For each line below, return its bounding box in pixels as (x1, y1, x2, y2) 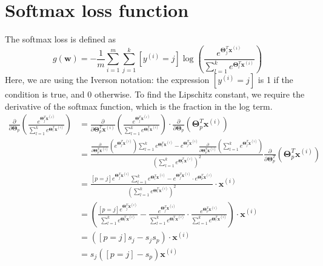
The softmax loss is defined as (5, 33, 116, 45)
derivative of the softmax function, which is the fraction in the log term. (5, 99, 273, 112)
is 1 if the (258, 73, 293, 86)
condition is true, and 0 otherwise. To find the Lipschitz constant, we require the (5, 88, 305, 101)
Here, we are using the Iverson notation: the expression (5, 73, 210, 86)
